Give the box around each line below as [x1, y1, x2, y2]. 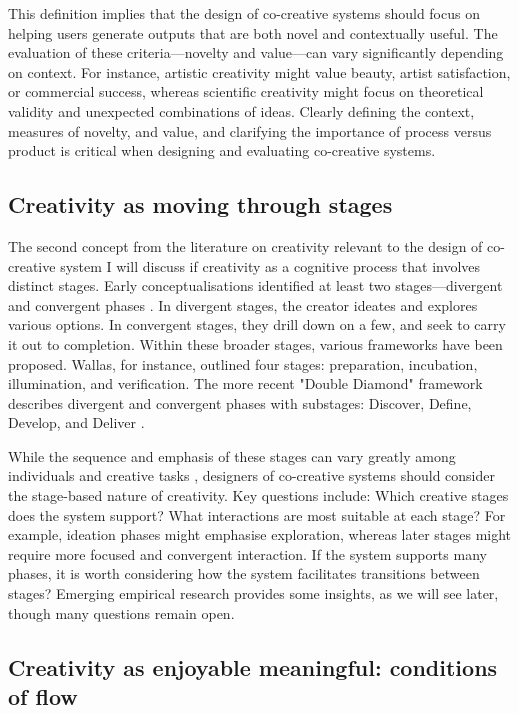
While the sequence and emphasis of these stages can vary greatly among [8, 445, 456, 466]
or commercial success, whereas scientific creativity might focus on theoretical [8, 81, 484, 102]
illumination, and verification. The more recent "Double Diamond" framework [8, 373, 483, 394]
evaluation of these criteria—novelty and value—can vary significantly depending [8, 42, 504, 63]
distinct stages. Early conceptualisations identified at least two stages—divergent [8, 275, 503, 296]
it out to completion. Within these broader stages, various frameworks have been [8, 333, 503, 354]
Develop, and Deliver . [8, 412, 145, 433]
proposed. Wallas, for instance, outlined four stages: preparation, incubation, [8, 353, 478, 374]
